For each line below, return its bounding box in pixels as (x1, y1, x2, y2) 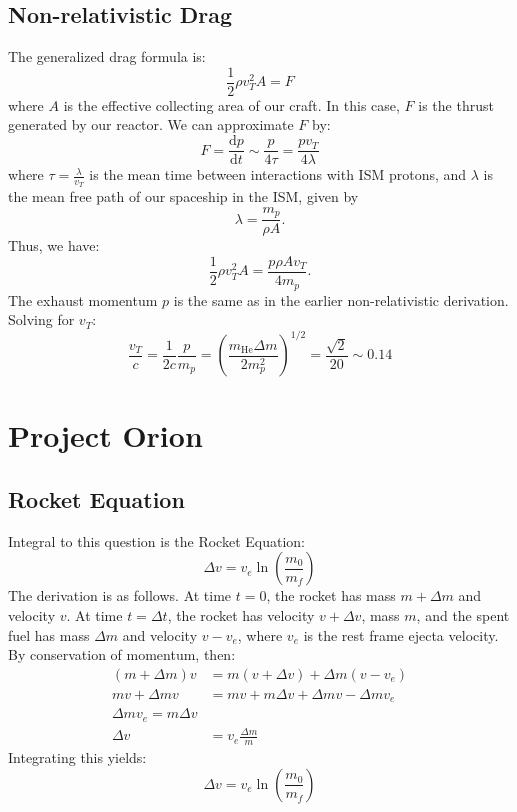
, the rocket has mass (266, 585, 396, 606)
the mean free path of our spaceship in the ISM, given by (8, 186, 359, 207)
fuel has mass (8, 624, 90, 645)
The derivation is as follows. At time (8, 585, 232, 606)
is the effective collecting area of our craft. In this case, (63, 94, 400, 115)
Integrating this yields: (8, 747, 147, 768)
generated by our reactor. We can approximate (8, 114, 294, 135)
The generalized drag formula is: (8, 46, 206, 67)
